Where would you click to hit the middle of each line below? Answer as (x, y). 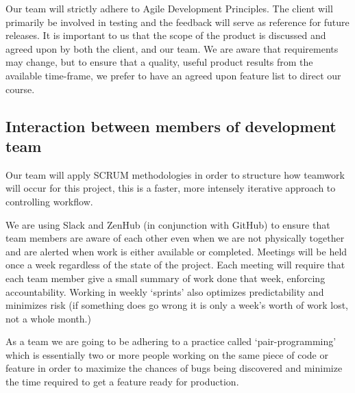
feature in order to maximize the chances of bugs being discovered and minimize (174, 368)
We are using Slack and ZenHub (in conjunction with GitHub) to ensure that (168, 224)
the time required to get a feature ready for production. (122, 382)
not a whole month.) (48, 318)
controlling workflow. (49, 201)
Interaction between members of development (171, 126)
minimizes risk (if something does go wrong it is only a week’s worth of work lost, (177, 305)
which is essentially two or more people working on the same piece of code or (167, 354)
